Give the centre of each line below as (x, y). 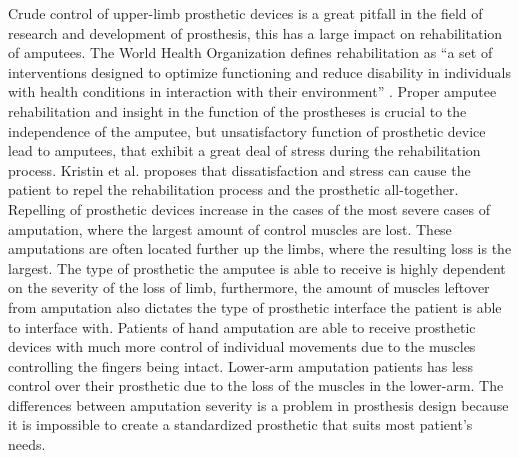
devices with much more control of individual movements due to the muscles (242, 346)
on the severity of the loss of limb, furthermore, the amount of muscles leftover (249, 287)
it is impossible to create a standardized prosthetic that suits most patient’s (240, 424)
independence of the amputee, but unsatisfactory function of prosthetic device (247, 130)
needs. (27, 444)
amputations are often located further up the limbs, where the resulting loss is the (260, 248)
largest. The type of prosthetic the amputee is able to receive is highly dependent (257, 267)
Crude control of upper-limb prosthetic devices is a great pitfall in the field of (245, 13)
